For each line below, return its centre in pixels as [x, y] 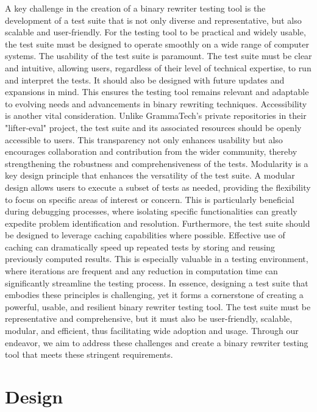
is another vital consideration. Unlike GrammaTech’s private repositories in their [156, 115]
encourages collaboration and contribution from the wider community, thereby [151, 151]
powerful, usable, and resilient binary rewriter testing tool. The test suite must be [158, 306]
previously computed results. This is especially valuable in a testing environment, [157, 259]
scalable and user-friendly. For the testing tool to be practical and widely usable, [155, 32]
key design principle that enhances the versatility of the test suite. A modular [150, 175]
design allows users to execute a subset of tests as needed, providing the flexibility [158, 187]
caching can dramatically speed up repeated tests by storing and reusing [140, 247]
